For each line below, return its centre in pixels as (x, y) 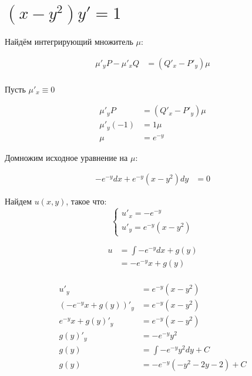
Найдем (19, 201)
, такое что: (86, 201)
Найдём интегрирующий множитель (69, 41)
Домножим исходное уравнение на (66, 157)
